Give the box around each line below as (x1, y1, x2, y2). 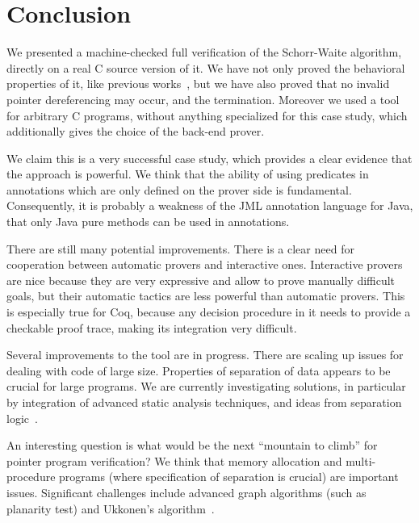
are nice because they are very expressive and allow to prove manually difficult (6, 271, 396, 288)
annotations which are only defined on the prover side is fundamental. (6, 181, 352, 198)
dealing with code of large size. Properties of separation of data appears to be (6, 362, 391, 379)
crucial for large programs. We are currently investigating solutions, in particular (6, 378, 406, 395)
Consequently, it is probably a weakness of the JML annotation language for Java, (6, 197, 413, 214)
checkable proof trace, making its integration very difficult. (6, 319, 297, 336)
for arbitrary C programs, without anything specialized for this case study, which (6, 107, 408, 123)
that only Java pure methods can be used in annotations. (6, 213, 290, 230)
